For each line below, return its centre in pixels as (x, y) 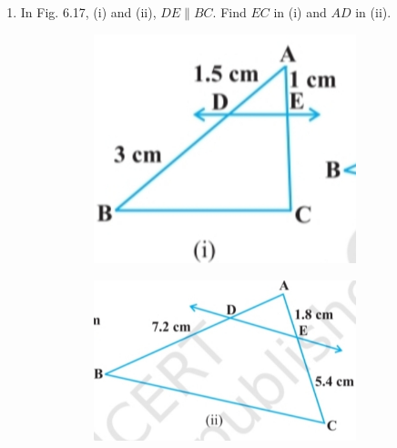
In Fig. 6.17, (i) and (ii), (88, 12)
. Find (229, 12)
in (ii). (373, 12)
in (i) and (300, 12)
